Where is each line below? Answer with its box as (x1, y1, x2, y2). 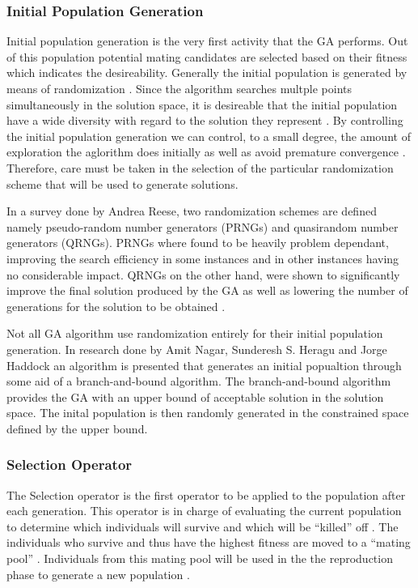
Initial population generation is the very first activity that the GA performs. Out (6, 32, 408, 49)
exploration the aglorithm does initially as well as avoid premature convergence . (6, 143, 406, 160)
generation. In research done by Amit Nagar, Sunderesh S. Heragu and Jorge (6, 340, 387, 357)
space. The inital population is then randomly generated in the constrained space (6, 404, 409, 421)
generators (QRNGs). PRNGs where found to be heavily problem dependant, (6, 234, 389, 251)
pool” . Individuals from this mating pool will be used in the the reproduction (6, 550, 393, 567)
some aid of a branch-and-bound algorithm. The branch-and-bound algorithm (6, 373, 391, 390)
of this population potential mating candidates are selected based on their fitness (6, 48, 407, 65)
